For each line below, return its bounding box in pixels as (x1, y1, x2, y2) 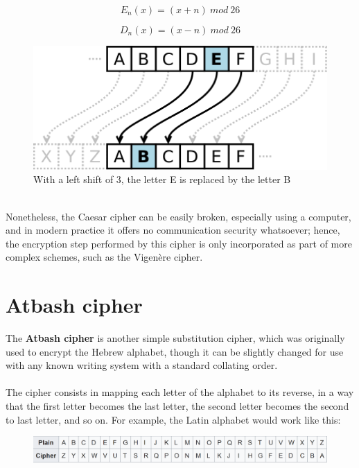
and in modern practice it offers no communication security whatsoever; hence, (6, 223, 340, 237)
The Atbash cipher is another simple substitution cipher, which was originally (6, 331, 345, 345)
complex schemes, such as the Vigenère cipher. (6, 250, 203, 264)
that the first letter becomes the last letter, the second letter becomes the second (6, 399, 349, 413)
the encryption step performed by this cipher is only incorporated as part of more (6, 236, 352, 250)
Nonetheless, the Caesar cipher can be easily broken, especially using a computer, (6, 209, 351, 223)
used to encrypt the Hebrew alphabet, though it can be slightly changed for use (6, 344, 344, 358)
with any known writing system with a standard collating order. (6, 358, 278, 372)
